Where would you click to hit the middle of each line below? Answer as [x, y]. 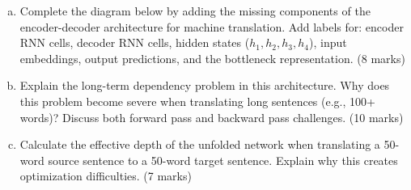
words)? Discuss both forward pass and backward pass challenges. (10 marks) [212, 117]
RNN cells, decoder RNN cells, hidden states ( [135, 42]
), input [328, 42]
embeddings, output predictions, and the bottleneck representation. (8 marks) [212, 58]
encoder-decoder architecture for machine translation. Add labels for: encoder [212, 26]
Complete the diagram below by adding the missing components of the [195, 11]
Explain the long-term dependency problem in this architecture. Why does [205, 85]
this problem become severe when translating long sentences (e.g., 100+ [197, 101]
